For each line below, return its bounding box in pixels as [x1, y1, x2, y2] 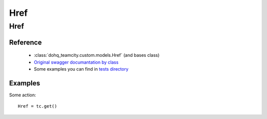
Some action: [9, 92, 37, 98]
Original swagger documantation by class [34, 59, 119, 65]
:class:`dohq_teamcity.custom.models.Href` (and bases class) [34, 52, 160, 58]
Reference [9, 38, 42, 46]
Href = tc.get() [18, 104, 57, 109]
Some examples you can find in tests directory [34, 66, 129, 72]
